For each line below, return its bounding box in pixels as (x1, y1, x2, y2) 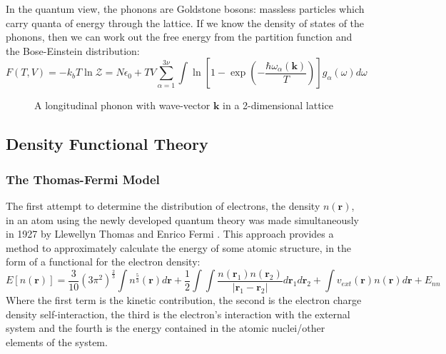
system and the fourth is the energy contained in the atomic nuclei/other (6, 320, 325, 335)
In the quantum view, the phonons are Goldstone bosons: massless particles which (6, 1, 365, 16)
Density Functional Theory (6, 133, 208, 155)
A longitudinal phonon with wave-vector (34, 98, 211, 113)
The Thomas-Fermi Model (6, 170, 160, 188)
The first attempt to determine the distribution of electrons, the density (6, 198, 320, 213)
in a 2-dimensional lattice (223, 98, 333, 113)
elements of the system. (6, 334, 108, 349)
